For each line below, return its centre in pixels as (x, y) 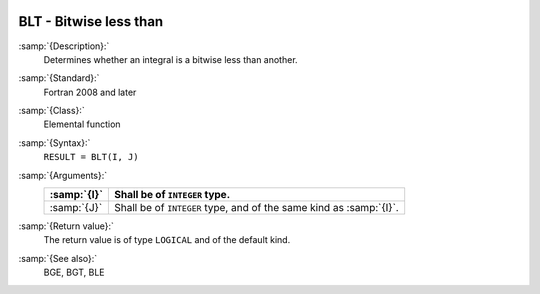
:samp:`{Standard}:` (59, 78)
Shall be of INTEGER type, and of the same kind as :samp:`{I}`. (256, 208)
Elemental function (82, 124)
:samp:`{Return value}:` (66, 226)
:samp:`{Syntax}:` (54, 142)
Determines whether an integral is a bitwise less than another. (171, 59)
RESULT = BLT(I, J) (91, 157)
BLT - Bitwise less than (91, 21)
